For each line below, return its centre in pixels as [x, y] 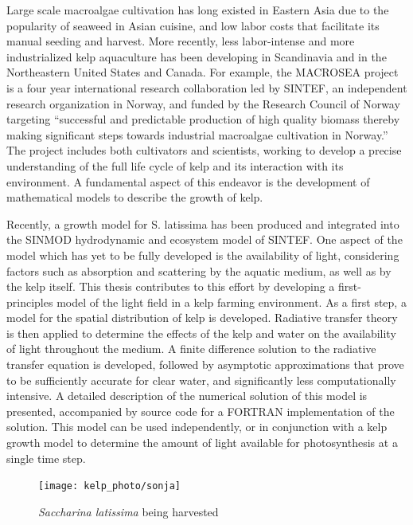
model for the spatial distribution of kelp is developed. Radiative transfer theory [202, 317]
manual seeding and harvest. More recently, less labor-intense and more [181, 41]
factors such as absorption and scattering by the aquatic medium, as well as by [199, 270]
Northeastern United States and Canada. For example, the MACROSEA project [203, 72]
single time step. [46, 458]
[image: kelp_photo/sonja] [109, 486]
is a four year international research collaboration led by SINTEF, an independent [207, 87]
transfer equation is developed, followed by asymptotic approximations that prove [205, 364]
